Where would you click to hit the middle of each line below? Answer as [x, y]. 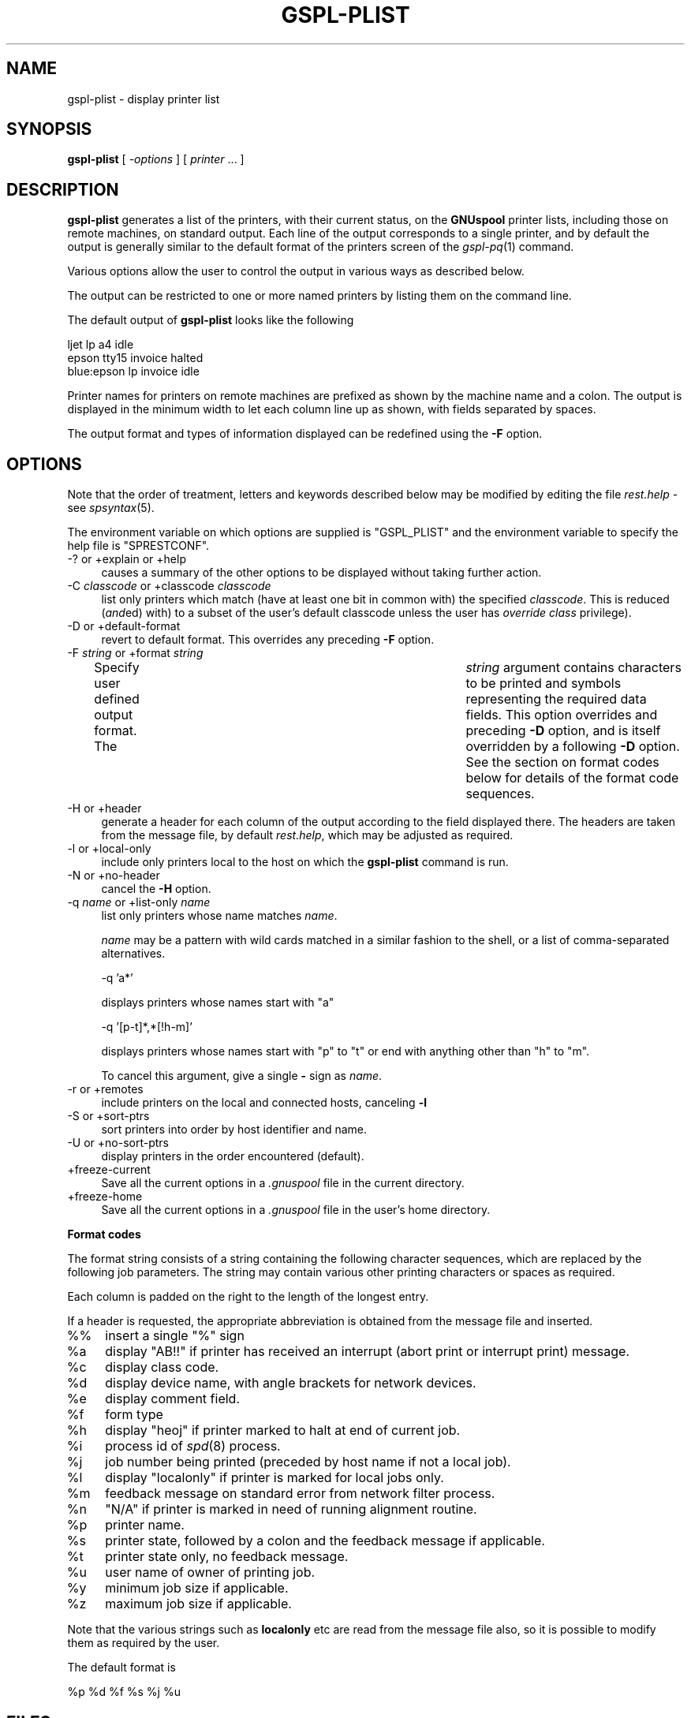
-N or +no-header [114, 876]
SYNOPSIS [49, 129]
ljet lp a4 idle [101, 345]
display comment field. [172, 1399]
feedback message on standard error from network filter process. [300, 1494]
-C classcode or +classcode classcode [169, 586]
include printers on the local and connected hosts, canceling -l [264, 1103]
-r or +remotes [105, 1089]
